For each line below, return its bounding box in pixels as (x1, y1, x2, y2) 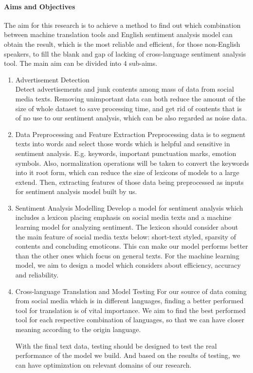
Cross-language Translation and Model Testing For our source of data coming (15, 286, 247, 296)
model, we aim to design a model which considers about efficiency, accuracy (15, 260, 241, 270)
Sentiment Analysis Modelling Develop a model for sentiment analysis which (15, 202, 243, 213)
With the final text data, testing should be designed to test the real (15, 340, 217, 351)
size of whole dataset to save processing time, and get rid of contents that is (15, 103, 242, 113)
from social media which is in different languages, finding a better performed (15, 295, 244, 306)
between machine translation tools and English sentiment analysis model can (4, 29, 233, 39)
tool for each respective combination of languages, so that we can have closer (15, 314, 244, 325)
